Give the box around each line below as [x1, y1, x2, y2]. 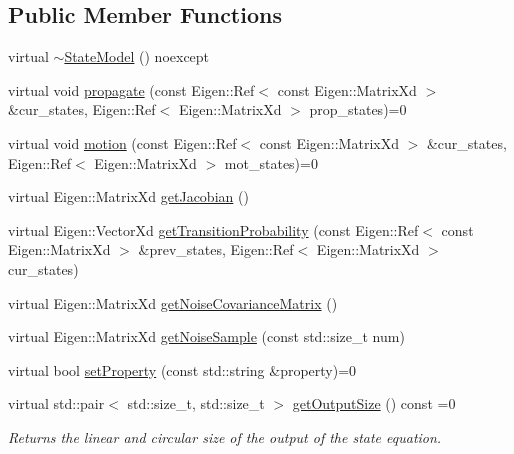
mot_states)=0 [224, 152, 318, 173]
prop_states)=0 [309, 99, 407, 120]
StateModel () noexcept [64, 46, 210, 67]
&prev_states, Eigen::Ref [138, 239, 294, 260]
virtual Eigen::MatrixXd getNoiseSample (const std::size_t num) [8, 326, 405, 347]
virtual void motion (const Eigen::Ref [8, 132, 237, 153]
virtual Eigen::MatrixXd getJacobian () [8, 186, 249, 207]
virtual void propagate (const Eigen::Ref [8, 79, 255, 100]
